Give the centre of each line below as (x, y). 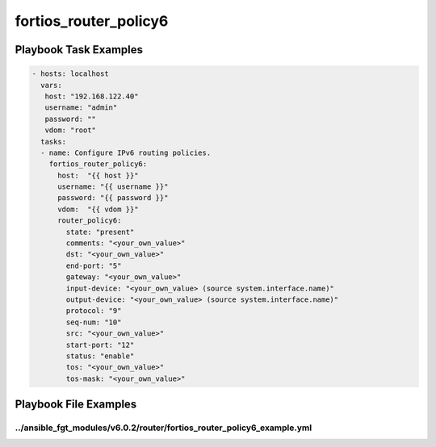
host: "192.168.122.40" (92, 96)
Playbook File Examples (76, 405)
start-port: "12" (100, 345)
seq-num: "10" (94, 322)
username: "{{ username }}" (113, 187)
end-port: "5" (94, 265)
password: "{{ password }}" (113, 198)
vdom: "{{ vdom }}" (98, 209)
